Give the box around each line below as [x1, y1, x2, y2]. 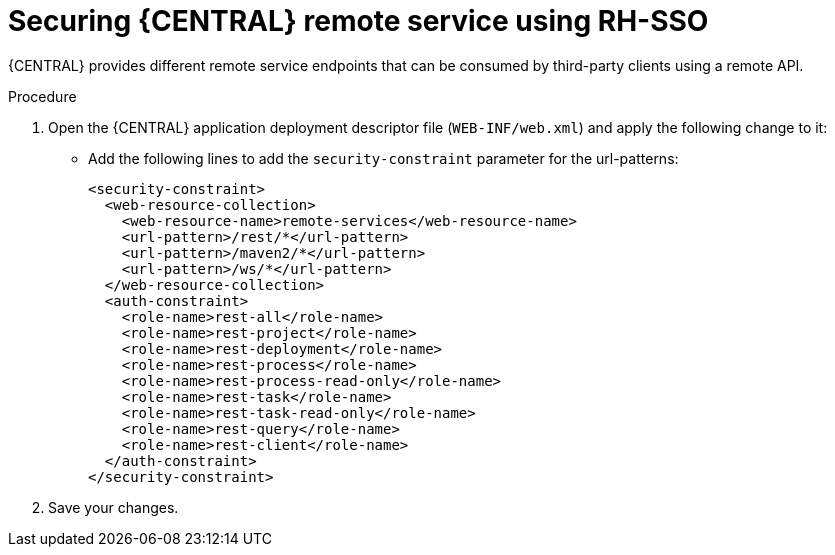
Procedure [8, 87, 77, 105]
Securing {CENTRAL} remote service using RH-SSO [8, 4, 709, 38]
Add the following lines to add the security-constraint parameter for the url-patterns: [88, 149, 679, 167]
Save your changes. [48, 498, 179, 516]
